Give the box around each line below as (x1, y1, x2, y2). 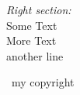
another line (6, 47, 64, 64)
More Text (6, 32, 57, 49)
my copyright (11, 74, 75, 90)
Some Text (6, 16, 57, 33)
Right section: (6, 2, 71, 17)
